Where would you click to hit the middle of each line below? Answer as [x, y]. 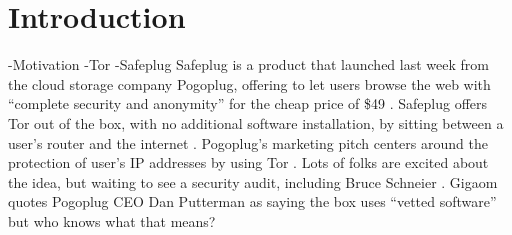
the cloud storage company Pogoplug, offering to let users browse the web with [249, 83]
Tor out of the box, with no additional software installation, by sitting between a [256, 122]
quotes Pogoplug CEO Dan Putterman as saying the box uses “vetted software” [252, 201]
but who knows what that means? [112, 220]
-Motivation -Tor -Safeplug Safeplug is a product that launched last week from [248, 64]
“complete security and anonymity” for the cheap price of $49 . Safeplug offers [248, 103]
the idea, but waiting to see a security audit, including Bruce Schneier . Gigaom [253, 181]
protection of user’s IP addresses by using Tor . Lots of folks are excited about [248, 162]
